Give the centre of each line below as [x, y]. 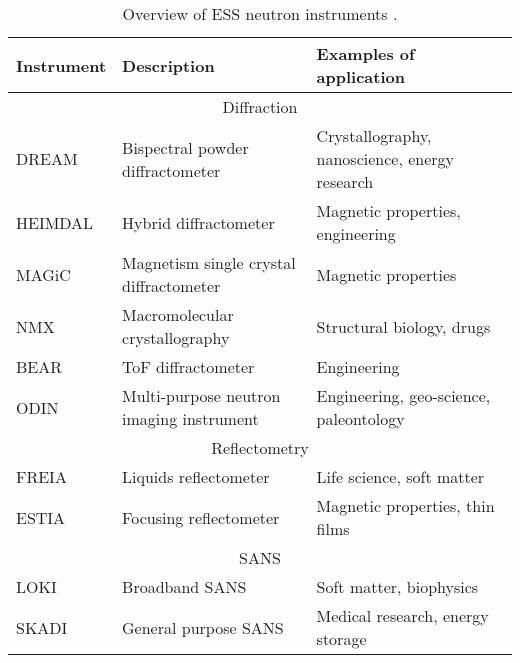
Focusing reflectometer [201, 517]
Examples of [365, 53]
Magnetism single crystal [209, 262]
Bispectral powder [185, 147]
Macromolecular [178, 314]
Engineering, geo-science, [403, 395]
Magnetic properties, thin [405, 505]
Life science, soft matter [400, 476]
